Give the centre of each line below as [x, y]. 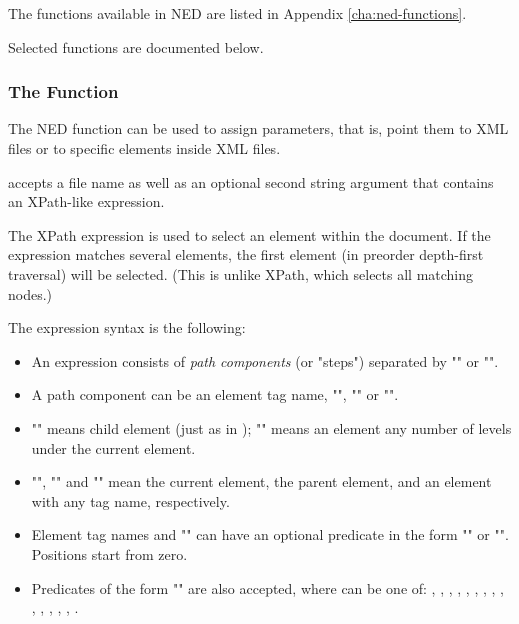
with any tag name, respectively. [130, 500]
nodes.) [30, 293]
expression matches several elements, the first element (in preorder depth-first [246, 254]
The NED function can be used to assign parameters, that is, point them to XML [258, 128]
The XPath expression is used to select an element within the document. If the [249, 234]
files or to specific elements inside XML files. [144, 148]
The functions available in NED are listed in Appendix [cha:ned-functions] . [237, 13]
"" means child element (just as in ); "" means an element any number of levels [271, 427]
